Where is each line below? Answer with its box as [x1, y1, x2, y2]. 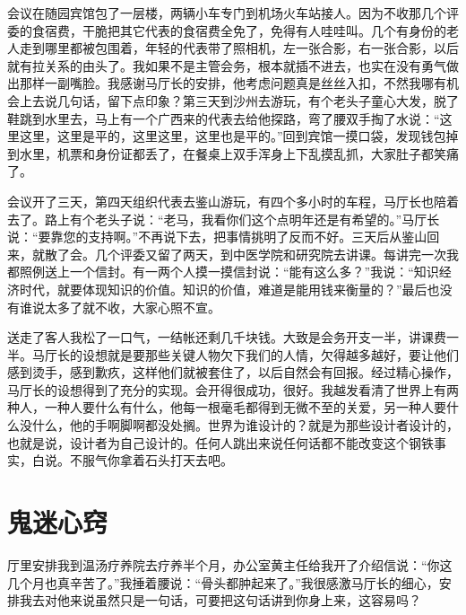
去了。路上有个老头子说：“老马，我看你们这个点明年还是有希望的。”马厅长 [7, 209, 440, 228]
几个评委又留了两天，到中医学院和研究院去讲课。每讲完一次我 [94, 244, 459, 263]
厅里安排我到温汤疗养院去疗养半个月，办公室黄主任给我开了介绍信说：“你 [7, 555, 440, 574]
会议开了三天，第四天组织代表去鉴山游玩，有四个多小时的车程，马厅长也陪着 [7, 191, 459, 210]
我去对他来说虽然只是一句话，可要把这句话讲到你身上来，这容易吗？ [19, 591, 421, 610]
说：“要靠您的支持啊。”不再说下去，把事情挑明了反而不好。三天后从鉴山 [7, 227, 427, 246]
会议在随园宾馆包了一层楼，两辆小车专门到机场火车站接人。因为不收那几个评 [7, 4, 459, 22]
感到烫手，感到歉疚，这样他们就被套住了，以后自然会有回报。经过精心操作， [7, 363, 459, 382]
